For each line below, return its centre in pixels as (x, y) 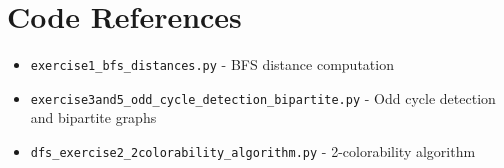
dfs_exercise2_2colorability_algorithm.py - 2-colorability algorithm (253, 151)
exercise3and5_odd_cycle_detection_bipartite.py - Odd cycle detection (263, 97)
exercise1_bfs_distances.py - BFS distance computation (212, 64)
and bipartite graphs (93, 117)
